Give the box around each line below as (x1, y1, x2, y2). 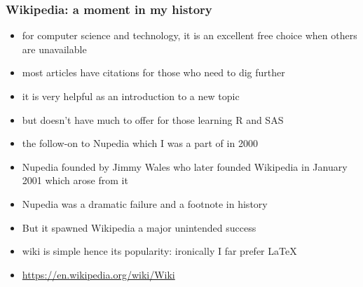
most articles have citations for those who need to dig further (22, 65, 285, 80)
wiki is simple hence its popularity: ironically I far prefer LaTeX (22, 244, 297, 258)
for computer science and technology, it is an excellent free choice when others (22, 28, 357, 43)
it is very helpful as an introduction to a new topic (22, 89, 240, 103)
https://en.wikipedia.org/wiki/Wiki (22, 267, 175, 281)
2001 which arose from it (22, 173, 128, 188)
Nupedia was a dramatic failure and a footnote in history (22, 196, 268, 211)
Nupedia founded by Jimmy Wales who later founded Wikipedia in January (22, 159, 348, 174)
